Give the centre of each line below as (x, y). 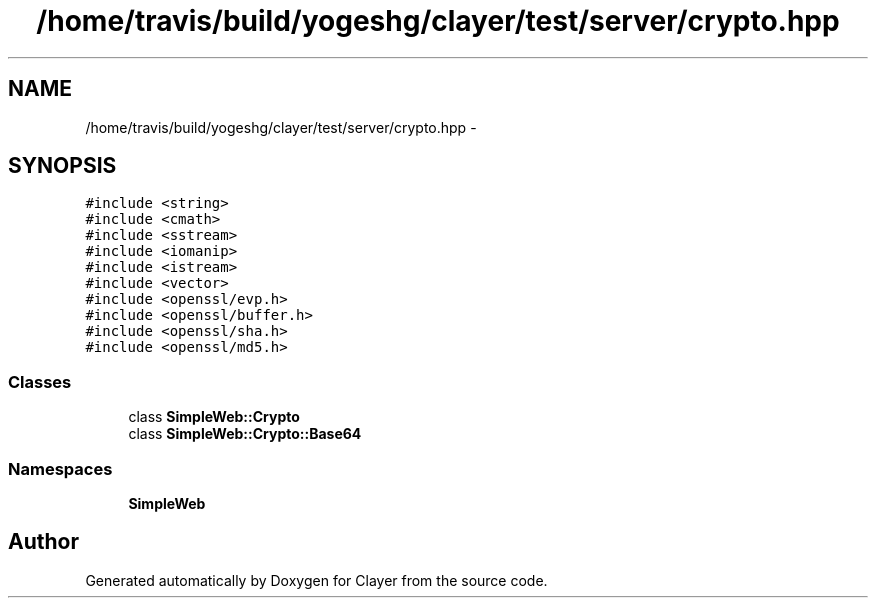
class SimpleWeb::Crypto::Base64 (245, 434)
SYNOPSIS (62, 166)
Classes (40, 381)
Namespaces (60, 468)
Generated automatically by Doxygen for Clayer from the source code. (316, 580)
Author (43, 542)
